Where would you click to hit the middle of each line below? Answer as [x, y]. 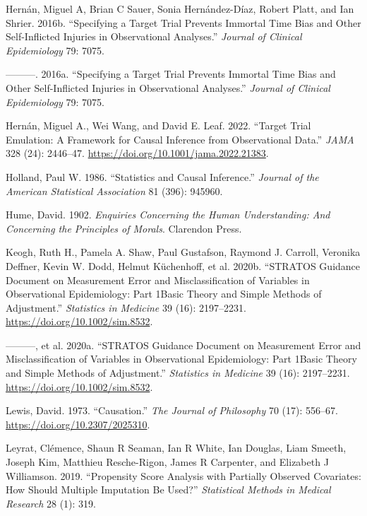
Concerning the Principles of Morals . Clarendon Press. [124, 228]
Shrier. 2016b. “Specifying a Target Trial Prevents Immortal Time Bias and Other [183, 22]
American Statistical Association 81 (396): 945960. [114, 190]
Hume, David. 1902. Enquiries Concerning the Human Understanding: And [168, 215]
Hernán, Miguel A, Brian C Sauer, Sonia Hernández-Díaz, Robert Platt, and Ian [180, 8]
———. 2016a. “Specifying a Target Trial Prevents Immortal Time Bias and [171, 74]
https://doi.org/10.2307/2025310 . [78, 424]
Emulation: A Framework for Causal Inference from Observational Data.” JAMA [180, 139]
